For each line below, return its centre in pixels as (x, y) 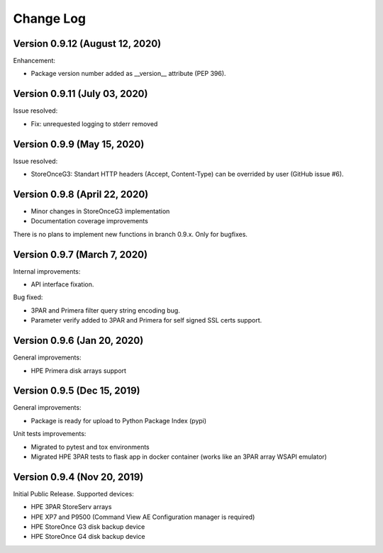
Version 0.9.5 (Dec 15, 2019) (77, 391)
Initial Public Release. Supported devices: (73, 493)
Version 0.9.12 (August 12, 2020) (87, 44)
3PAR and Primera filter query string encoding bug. (105, 310)
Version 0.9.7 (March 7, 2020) (81, 254)
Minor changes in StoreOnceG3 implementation (100, 211)
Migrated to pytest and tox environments (90, 447)
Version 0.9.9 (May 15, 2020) (79, 144)
